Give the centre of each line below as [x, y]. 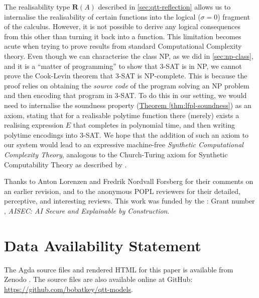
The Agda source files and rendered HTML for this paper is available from [119, 269]
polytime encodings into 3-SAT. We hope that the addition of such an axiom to [126, 134]
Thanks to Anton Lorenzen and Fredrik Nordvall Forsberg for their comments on [129, 181]
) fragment [234, 16]
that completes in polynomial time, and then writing [154, 125]
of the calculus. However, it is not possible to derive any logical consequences [122, 26]
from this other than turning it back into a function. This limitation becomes [123, 36]
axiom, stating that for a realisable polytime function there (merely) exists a [122, 115]
